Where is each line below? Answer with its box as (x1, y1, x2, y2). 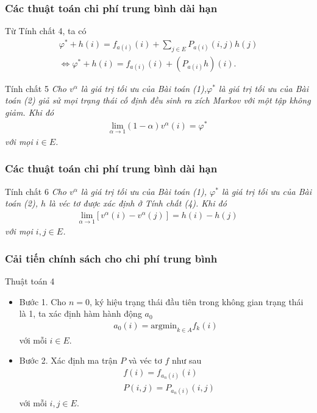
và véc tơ (128, 354, 162, 367)
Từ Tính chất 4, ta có (5, 24, 87, 37)
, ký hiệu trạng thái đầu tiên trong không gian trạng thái (89, 295, 304, 308)
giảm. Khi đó (5, 105, 54, 118)
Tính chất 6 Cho (5, 185, 66, 197)
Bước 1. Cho (19, 295, 66, 308)
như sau (171, 354, 202, 367)
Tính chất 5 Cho (5, 82, 66, 94)
